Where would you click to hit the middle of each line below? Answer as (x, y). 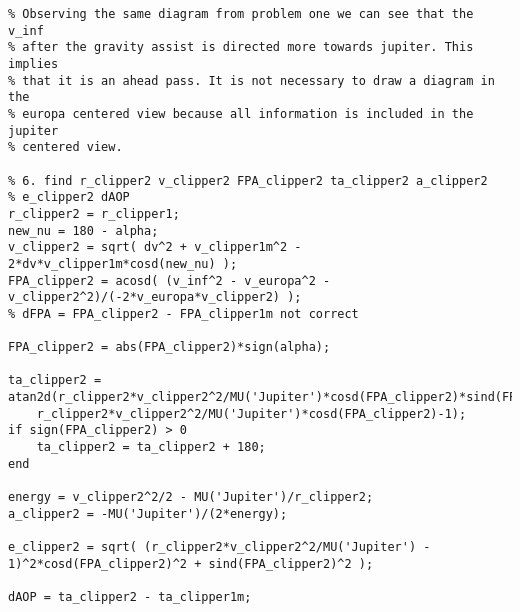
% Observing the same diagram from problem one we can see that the (241, 14)
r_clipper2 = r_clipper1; (94, 213)
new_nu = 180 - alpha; (83, 230)
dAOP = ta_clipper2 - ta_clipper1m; (130, 596)
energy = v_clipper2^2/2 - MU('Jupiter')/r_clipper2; (191, 497)
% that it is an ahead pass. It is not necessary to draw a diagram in (251, 80)
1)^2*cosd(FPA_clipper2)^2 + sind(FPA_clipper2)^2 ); (191, 563)
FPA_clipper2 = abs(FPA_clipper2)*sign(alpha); (169, 347)
